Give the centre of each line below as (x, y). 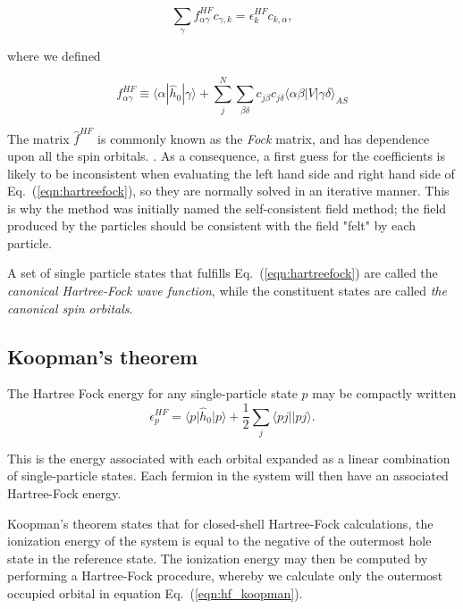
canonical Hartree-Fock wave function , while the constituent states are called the (227, 291)
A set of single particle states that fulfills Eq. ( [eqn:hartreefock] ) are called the (223, 273)
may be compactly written (384, 393)
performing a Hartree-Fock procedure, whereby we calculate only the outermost (225, 576)
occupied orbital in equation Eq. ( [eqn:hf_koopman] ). (155, 593)
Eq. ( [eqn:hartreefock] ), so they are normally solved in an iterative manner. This (228, 191)
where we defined (54, 55)
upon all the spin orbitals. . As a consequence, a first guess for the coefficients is (226, 155)
